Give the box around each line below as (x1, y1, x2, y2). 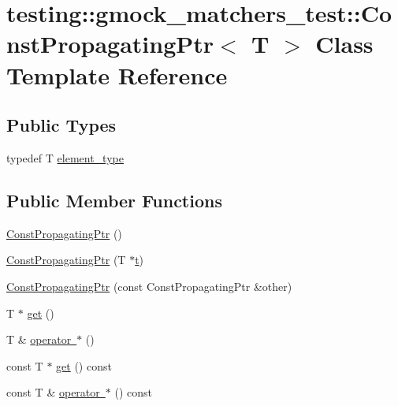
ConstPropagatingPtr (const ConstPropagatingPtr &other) (6, 277, 292, 294)
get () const (56, 357, 112, 374)
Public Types (6, 113, 117, 137)
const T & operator (6, 384, 100, 400)
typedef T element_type (6, 149, 124, 166)
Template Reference (6, 58, 228, 91)
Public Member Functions (6, 188, 222, 212)
